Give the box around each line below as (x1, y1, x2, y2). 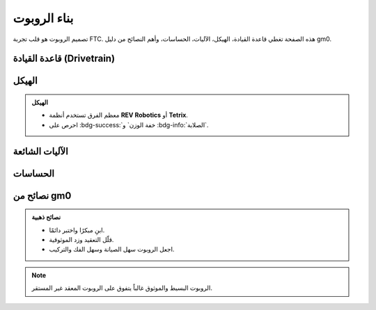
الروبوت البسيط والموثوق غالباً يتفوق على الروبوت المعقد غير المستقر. (31, 284, 212, 292)
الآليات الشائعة (13, 145, 69, 157)
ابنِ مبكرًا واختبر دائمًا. (49, 226, 105, 234)
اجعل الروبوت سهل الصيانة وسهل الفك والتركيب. (49, 245, 175, 254)
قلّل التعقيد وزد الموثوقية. (49, 235, 114, 243)
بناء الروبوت (13, 10, 74, 26)
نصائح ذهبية (31, 213, 61, 222)
